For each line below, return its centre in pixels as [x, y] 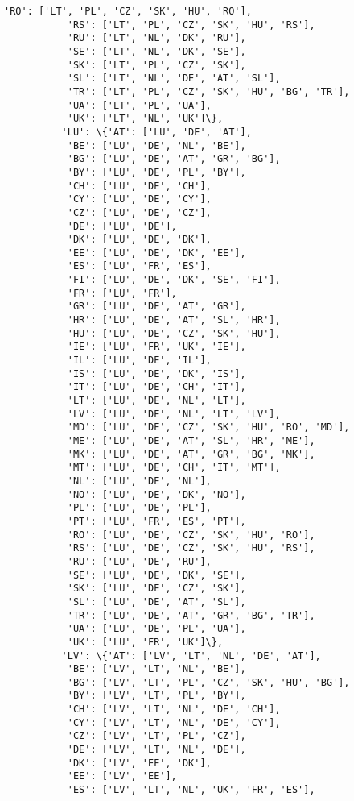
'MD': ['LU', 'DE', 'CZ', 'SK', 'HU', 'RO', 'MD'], [208, 427]
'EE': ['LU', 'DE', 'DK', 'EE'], [156, 253]
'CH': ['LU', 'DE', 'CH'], [139, 186]
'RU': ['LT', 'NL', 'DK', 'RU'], [156, 38]
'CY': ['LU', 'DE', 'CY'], [139, 199]
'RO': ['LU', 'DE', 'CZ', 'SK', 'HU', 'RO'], [191, 535]
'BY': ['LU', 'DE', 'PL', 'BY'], [156, 172]
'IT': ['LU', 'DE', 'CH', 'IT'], [156, 387]
